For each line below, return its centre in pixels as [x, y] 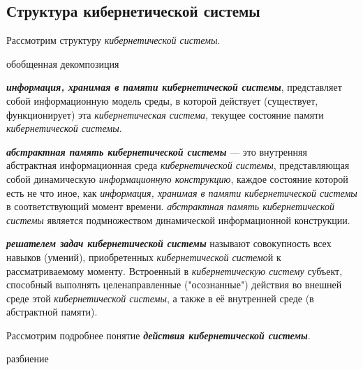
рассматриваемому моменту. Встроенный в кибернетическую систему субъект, [175, 271]
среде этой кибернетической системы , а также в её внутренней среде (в [160, 298]
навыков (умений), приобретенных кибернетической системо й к [144, 257]
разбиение [28, 358]
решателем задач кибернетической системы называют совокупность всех [169, 243]
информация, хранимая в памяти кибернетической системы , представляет [174, 87]
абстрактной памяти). [52, 312]
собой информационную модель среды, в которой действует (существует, [162, 100]
